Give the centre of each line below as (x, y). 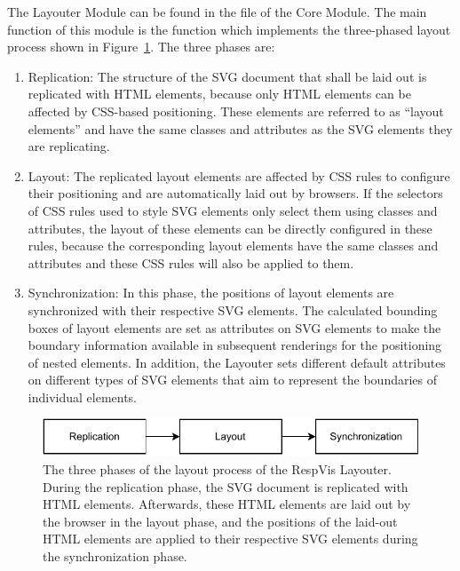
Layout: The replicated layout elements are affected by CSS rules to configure (239, 175)
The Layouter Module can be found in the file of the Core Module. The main (217, 12)
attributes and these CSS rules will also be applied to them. (191, 262)
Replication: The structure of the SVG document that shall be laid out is (227, 76)
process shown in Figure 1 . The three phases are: (141, 47)
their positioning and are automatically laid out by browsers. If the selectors (235, 193)
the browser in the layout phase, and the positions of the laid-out (220, 521)
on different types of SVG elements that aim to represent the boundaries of (233, 380)
